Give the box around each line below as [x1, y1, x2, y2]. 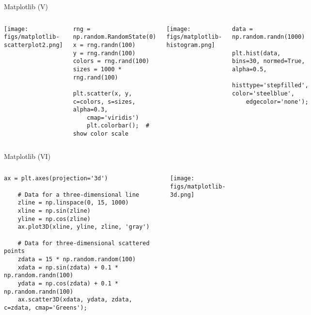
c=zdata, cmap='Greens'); [4, 304, 87, 311]
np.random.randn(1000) [232, 33, 305, 41]
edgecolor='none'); [246, 98, 309, 105]
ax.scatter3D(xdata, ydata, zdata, [17, 296, 132, 303]
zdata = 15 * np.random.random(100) [17, 255, 136, 263]
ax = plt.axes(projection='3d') [4, 175, 108, 182]
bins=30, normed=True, [232, 58, 305, 65]
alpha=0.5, [232, 65, 267, 73]
